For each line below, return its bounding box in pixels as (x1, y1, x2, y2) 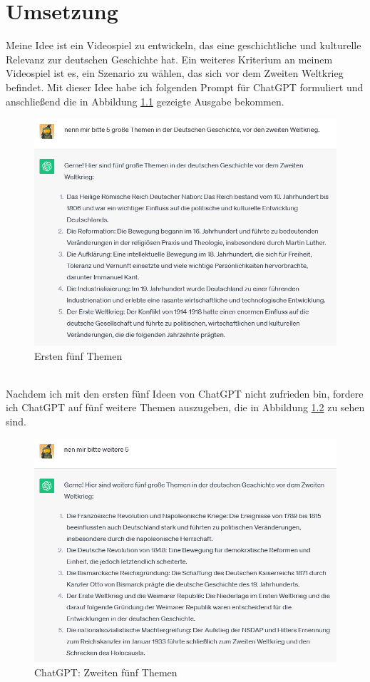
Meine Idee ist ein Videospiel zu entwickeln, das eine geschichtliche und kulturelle (6, 38, 361, 53)
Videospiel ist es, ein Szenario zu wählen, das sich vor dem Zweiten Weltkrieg (6, 66, 344, 81)
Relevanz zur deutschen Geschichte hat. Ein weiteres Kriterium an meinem (6, 51, 333, 66)
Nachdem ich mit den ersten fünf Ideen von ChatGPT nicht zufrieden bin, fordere (6, 386, 364, 401)
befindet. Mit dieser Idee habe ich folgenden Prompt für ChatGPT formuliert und (6, 79, 364, 94)
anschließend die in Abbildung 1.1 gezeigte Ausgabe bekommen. (6, 93, 284, 108)
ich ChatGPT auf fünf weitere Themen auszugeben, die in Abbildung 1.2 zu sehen (6, 400, 365, 415)
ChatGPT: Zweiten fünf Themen (34, 665, 178, 680)
